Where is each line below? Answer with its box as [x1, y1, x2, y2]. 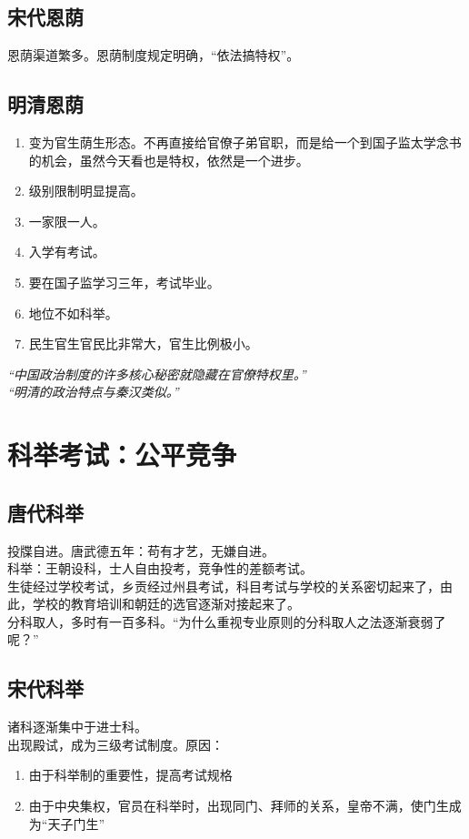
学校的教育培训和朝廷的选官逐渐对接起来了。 [32, 594, 300, 613]
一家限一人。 [28, 211, 105, 230]
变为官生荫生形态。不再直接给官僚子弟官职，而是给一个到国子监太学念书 [28, 133, 462, 151]
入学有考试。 [28, 242, 105, 261]
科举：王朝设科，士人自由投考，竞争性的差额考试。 [7, 559, 313, 578]
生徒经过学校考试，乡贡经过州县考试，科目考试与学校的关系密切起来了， [7, 576, 440, 595]
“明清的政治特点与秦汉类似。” [7, 382, 179, 401]
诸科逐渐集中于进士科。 [7, 717, 147, 736]
